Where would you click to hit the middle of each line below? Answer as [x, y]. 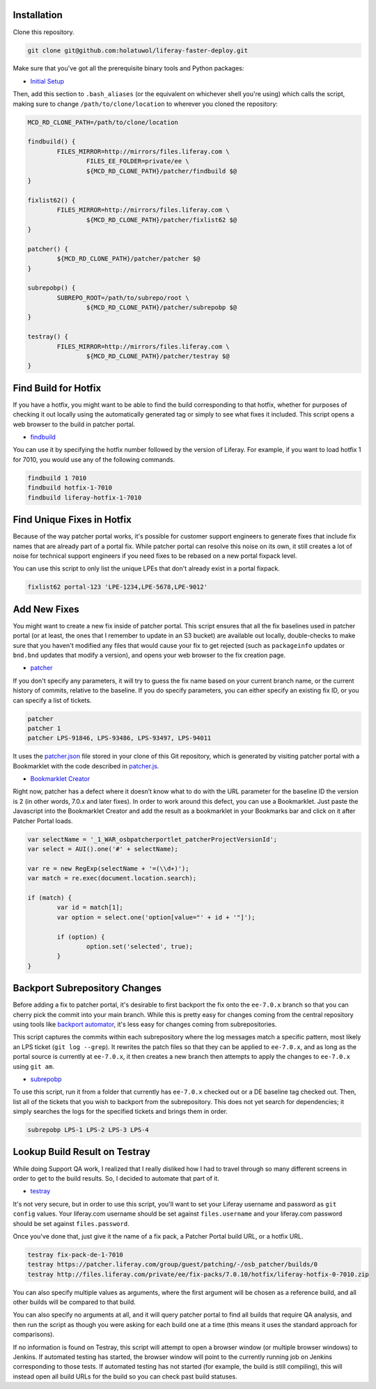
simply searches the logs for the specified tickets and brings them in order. [120, 1112]
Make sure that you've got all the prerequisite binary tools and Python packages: [128, 68]
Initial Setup [47, 81]
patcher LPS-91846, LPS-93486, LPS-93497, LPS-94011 [119, 738]
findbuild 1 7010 [57, 478]
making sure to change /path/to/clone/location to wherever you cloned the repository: [146, 104]
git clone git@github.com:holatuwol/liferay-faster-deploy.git [138, 50]
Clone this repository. [44, 32]
